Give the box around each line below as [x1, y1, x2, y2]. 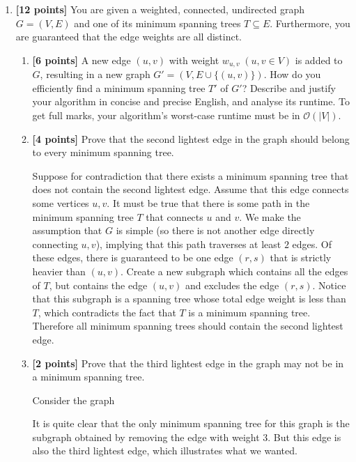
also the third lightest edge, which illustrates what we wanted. [32, 443, 297, 458]
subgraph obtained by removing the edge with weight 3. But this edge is [32, 429, 341, 444]
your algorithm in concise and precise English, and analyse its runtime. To [32, 94, 350, 109]
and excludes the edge [185, 277, 279, 292]
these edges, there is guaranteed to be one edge [32, 250, 233, 265]
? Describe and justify [242, 80, 336, 95]
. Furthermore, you [270, 15, 350, 30]
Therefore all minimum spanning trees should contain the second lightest [32, 318, 343, 333]
